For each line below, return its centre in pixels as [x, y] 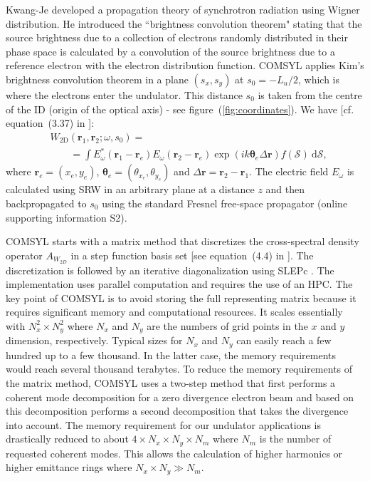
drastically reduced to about [67, 439]
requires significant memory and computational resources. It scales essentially [174, 312]
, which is [318, 79]
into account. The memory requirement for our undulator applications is [163, 424]
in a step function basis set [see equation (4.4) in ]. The [192, 255]
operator [24, 255]
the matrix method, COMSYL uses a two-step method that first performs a [171, 383]
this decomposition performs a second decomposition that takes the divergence [177, 411]
